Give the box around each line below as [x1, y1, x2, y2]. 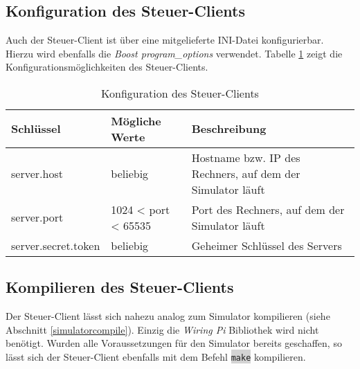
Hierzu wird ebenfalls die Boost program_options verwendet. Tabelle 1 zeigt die [6, 46, 343, 60]
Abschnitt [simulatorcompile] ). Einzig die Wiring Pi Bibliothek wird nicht [6, 322, 319, 336]
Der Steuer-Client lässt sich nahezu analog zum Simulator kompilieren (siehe [6, 309, 330, 323]
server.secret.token [11, 237, 100, 253]
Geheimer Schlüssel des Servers [191, 237, 342, 253]
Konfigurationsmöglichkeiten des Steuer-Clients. [6, 60, 208, 74]
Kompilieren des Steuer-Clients [6, 276, 234, 298]
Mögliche [111, 112, 161, 129]
